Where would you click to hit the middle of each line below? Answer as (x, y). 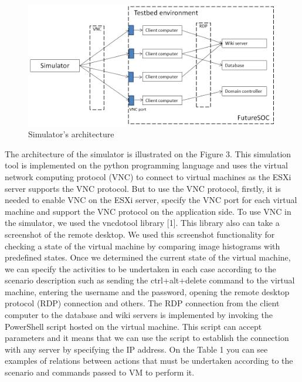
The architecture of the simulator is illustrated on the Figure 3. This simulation (148, 153)
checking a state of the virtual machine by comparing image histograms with (142, 246)
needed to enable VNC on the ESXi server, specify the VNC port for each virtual (151, 200)
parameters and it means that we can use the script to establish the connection (147, 338)
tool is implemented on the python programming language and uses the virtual (146, 165)
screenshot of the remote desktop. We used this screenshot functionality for (140, 234)
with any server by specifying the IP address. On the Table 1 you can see (136, 349)
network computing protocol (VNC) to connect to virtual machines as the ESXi (148, 176)
